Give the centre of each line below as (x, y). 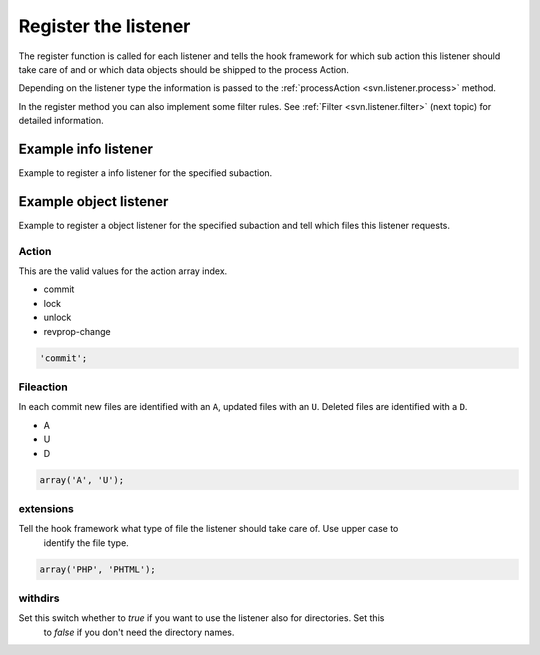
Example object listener (93, 201)
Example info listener (86, 148)
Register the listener (104, 26)
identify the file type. (86, 542)
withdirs (39, 598)
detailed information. (61, 121)
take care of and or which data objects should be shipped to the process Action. (184, 69)
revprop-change (77, 331)
